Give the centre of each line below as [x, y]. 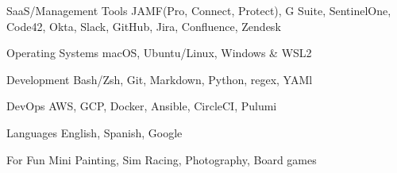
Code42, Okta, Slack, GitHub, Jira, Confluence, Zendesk [144, 26]
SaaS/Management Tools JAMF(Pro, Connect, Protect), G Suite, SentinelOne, [199, 10]
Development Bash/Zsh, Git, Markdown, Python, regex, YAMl [160, 79]
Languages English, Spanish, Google [94, 132]
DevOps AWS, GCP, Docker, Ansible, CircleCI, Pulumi [142, 106]
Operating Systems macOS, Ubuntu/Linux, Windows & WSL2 [159, 53]
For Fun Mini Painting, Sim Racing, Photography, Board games [162, 159]
